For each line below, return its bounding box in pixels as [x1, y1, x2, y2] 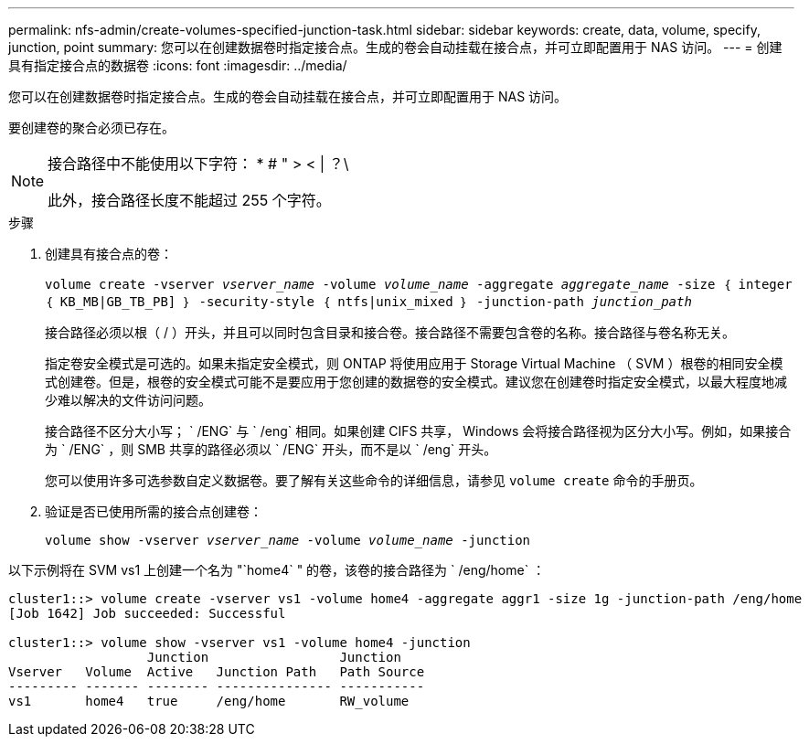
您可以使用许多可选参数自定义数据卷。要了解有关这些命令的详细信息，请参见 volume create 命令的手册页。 [45, 473, 703, 488]
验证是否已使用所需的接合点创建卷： [45, 504, 262, 519]
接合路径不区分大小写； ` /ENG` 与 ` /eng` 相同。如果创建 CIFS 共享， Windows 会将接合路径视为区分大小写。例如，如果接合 [45, 423, 792, 439]
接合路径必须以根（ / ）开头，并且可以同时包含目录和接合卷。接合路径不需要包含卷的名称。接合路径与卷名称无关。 [45, 324, 735, 340]
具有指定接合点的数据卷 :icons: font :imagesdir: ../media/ [8, 58, 347, 73]
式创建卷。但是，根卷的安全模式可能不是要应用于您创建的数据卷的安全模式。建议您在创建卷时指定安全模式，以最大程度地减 [45, 374, 787, 389]
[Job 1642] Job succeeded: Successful [8, 606, 286, 621]
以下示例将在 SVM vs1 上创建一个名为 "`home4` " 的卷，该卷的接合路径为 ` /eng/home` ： [8, 562, 546, 578]
